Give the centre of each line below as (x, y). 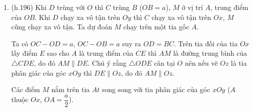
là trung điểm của (106, 53)
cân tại (164, 62)
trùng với (71, 7)
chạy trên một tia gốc (156, 27)
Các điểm (26, 89)
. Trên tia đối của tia (206, 43)
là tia (239, 62)
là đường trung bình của (210, 53)
